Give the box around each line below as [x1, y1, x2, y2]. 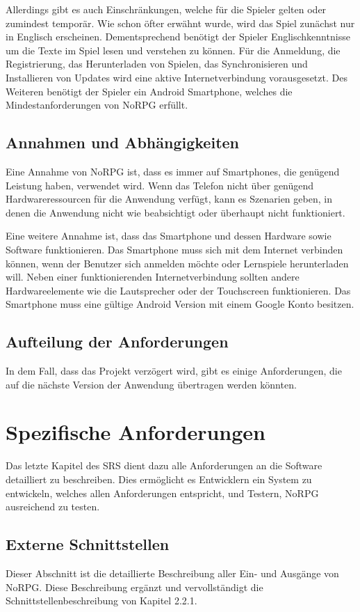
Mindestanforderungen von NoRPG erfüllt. [6, 97, 188, 112]
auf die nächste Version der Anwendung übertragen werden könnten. [6, 377, 297, 391]
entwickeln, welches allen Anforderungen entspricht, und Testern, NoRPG [6, 485, 319, 500]
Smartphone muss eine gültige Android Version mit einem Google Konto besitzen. [6, 297, 354, 311]
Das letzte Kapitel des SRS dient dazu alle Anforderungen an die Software [6, 458, 322, 473]
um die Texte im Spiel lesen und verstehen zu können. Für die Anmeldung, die [6, 42, 341, 57]
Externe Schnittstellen [6, 533, 170, 555]
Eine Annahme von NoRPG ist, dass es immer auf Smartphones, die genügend [6, 164, 340, 178]
